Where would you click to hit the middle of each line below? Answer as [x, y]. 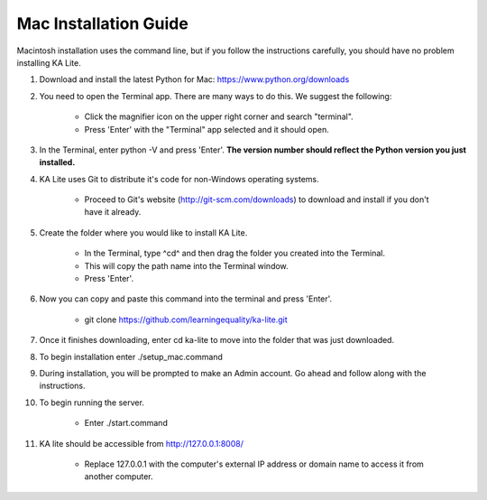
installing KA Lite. [49, 62]
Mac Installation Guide [102, 23]
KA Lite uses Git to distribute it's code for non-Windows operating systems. [179, 179]
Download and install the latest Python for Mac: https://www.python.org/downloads [194, 79]
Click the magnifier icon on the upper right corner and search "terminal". [219, 116]
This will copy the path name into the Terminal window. [186, 265]
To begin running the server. [92, 403]
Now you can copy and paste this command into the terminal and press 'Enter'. [186, 299]
